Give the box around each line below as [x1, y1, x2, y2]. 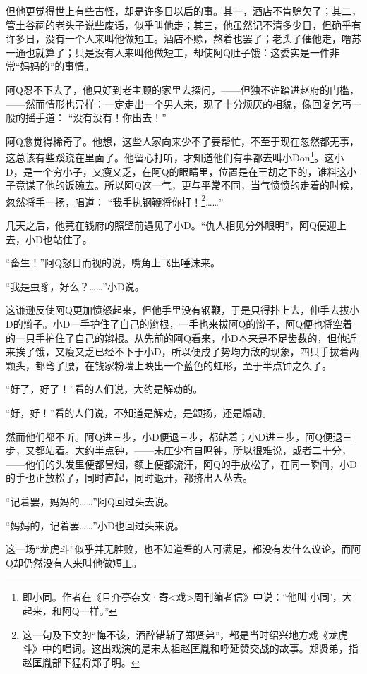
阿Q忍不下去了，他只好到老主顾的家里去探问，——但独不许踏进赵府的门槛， [6, 82, 359, 97]
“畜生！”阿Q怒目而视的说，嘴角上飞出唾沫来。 [6, 255, 221, 270]
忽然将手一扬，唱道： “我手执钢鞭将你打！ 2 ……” [6, 192, 224, 209]
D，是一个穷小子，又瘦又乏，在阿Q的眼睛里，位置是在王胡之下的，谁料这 [6, 164, 347, 178]
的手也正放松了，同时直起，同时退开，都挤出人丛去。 [6, 470, 253, 485]
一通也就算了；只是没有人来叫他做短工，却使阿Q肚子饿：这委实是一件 [6, 44, 330, 59]
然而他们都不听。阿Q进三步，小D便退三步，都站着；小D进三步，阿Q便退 [6, 429, 343, 443]
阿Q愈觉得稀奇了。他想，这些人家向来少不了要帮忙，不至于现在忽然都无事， [6, 133, 359, 148]
